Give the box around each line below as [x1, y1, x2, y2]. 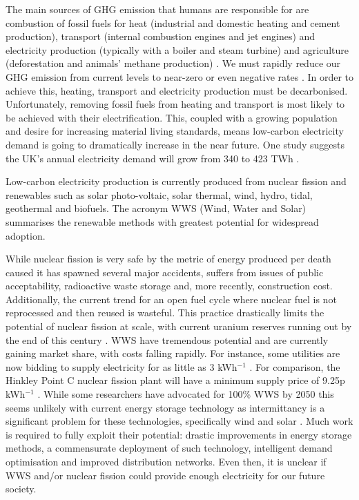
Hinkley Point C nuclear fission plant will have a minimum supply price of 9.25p [6, 373, 345, 387]
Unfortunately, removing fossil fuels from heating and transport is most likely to [6, 97, 345, 111]
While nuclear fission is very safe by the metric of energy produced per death [6, 251, 331, 266]
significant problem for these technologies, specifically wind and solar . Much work [6, 414, 353, 428]
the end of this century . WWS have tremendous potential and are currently [6, 332, 329, 347]
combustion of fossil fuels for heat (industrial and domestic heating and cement [6, 15, 340, 30]
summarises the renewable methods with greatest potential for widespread [6, 214, 319, 229]
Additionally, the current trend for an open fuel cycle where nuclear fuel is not [6, 291, 337, 306]
